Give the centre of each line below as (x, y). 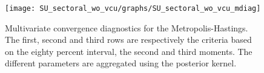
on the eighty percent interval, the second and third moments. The (129, 51)
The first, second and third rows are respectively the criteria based (128, 40)
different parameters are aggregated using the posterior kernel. (121, 63)
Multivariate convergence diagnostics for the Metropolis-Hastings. (127, 27)
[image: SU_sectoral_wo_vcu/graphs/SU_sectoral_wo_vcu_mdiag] (133, 8)
